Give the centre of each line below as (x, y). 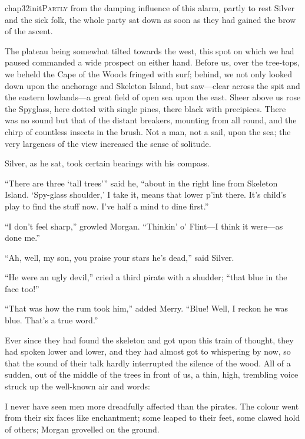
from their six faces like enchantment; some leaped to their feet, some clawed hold (152, 417)
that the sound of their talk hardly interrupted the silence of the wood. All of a (148, 363)
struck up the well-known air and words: (77, 386)
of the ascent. (29, 31)
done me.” (22, 237)
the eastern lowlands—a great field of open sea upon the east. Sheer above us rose (153, 97)
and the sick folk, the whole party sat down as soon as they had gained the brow (150, 19)
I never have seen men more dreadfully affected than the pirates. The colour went (152, 406)
